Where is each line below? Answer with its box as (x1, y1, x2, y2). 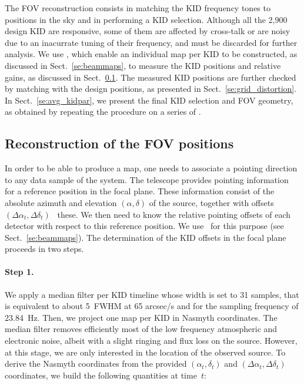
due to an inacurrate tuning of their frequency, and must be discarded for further (5, 36, 298, 48)
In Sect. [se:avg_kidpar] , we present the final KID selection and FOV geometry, (5, 94, 293, 106)
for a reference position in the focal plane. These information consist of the (5, 185, 275, 197)
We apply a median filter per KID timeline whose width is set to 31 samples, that (5, 288, 299, 300)
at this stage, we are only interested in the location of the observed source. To (5, 346, 286, 358)
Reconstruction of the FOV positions (5, 134, 234, 152)
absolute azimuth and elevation (5, 196, 117, 208)
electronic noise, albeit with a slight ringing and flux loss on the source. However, (5, 334, 298, 347)
